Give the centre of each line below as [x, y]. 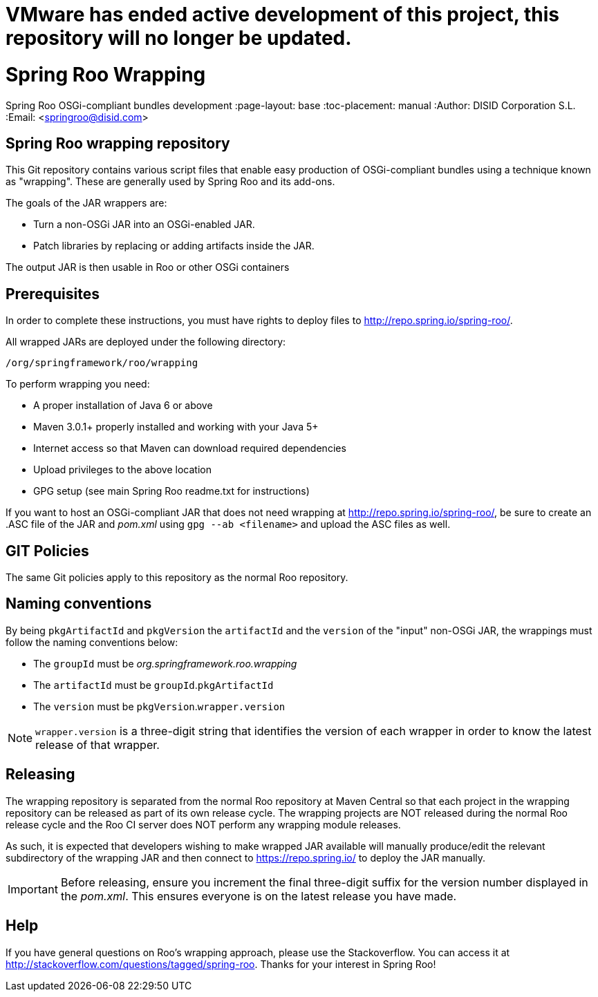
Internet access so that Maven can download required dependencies [190, 448]
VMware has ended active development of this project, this [282, 15]
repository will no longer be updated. [179, 38]
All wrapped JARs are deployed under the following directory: [146, 342]
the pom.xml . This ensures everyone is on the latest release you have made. [259, 896]
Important [33, 889]
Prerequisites [53, 294]
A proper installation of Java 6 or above [123, 406]
